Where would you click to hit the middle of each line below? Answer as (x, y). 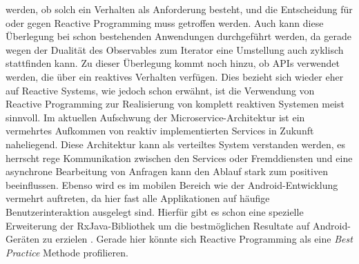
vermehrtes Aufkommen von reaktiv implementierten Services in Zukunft (160, 131)
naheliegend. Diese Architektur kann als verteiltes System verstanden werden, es (175, 144)
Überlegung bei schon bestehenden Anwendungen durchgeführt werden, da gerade (178, 36)
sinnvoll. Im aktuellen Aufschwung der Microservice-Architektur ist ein (155, 117)
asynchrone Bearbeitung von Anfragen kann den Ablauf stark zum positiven (167, 171)
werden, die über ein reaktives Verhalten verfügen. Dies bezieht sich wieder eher (175, 76)
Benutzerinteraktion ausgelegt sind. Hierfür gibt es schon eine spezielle (155, 211)
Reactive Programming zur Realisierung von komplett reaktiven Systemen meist (175, 104)
